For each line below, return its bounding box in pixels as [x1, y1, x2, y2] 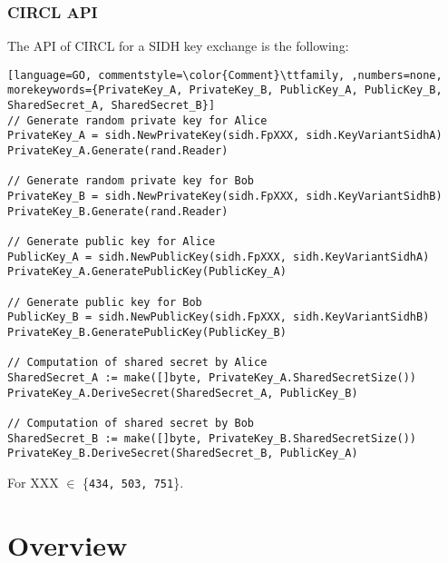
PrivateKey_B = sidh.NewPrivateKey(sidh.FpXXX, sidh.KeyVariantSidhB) [7, 190, 443, 203]
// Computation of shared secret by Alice [7, 356, 268, 370]
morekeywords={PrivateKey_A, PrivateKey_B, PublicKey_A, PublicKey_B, [7, 84, 443, 97]
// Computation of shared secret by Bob [7, 416, 255, 430]
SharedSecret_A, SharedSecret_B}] [7, 99, 216, 113]
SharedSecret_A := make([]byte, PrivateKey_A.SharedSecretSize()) [7, 370, 417, 384]
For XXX [7, 472, 59, 491]
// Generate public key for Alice [7, 235, 216, 249]
